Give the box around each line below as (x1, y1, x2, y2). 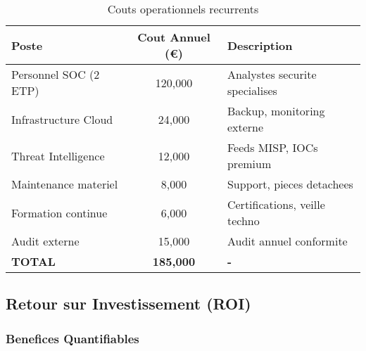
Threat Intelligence (11, 147, 105, 164)
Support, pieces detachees (227, 176, 353, 192)
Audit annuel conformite (227, 233, 348, 249)
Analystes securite (227, 66, 317, 82)
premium (227, 155, 272, 172)
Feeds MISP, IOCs (227, 139, 318, 155)
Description (227, 37, 293, 53)
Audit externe (11, 233, 80, 249)
